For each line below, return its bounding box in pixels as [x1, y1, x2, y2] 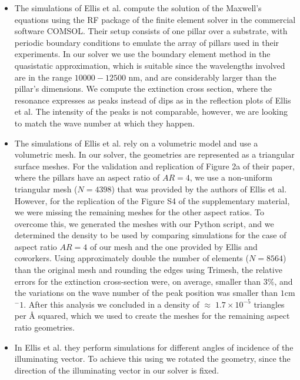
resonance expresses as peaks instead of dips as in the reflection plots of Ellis [14, 94, 291, 106]
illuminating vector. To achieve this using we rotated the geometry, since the [14, 352, 291, 365]
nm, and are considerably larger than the [128, 71, 276, 83]
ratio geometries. [14, 321, 75, 334]
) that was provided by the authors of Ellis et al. [111, 182, 287, 195]
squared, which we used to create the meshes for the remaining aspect [38, 309, 290, 322]
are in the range [14, 71, 72, 83]
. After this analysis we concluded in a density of [24, 298, 199, 310]
